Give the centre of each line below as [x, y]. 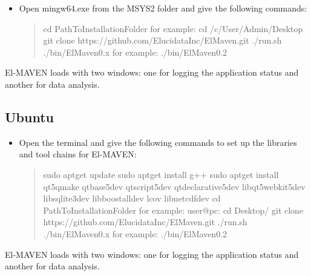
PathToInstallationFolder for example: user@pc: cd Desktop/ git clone [173, 210]
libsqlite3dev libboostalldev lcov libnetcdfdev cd [132, 198]
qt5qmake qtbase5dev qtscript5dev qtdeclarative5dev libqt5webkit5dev [174, 186]
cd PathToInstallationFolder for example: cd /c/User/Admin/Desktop [173, 28]
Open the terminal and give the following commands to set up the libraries [158, 142]
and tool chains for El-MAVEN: [78, 154]
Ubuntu [29, 117]
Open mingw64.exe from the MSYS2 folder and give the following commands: [163, 8]
